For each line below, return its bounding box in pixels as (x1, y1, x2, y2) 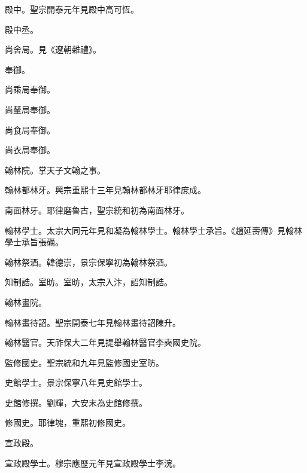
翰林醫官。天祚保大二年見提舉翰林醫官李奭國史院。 (5, 336, 206, 349)
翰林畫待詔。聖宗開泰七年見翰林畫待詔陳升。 (5, 316, 181, 328)
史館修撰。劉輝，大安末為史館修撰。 (5, 396, 147, 408)
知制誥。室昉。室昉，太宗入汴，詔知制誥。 (5, 276, 172, 288)
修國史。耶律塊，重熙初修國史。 (5, 416, 130, 429)
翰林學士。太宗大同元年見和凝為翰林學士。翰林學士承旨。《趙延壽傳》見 (5, 224, 285, 236)
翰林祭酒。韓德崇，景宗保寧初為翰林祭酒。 (5, 255, 172, 268)
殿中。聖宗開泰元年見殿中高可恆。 (5, 3, 139, 15)
